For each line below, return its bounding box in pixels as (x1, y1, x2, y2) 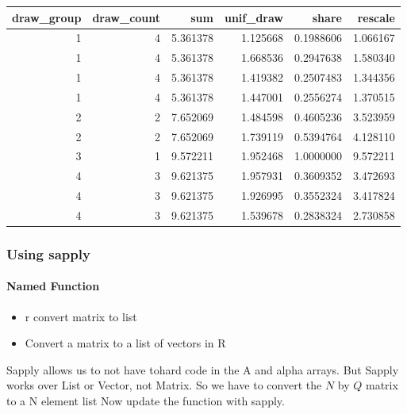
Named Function (6, 278, 100, 294)
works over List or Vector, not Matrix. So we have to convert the (6, 377, 322, 393)
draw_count (92, 9, 161, 25)
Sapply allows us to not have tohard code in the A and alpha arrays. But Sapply (6, 361, 399, 378)
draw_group (12, 9, 82, 25)
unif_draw (224, 9, 284, 25)
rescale (357, 9, 395, 25)
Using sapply (6, 243, 90, 263)
